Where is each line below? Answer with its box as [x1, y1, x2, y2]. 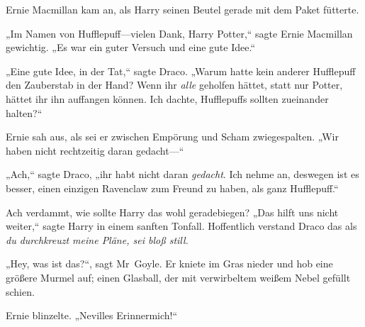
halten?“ [6, 105, 43, 120]
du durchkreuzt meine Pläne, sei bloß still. [6, 232, 189, 247]
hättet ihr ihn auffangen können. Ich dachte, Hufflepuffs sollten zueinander [6, 91, 329, 106]
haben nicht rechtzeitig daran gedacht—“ [6, 143, 184, 157]
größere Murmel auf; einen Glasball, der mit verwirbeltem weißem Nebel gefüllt [6, 270, 351, 284]
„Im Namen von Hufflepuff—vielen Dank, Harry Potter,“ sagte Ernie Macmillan [6, 26, 353, 40]
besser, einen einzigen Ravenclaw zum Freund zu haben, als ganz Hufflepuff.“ [6, 180, 339, 195]
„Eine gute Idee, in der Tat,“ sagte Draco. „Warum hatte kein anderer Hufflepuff [6, 63, 356, 78]
